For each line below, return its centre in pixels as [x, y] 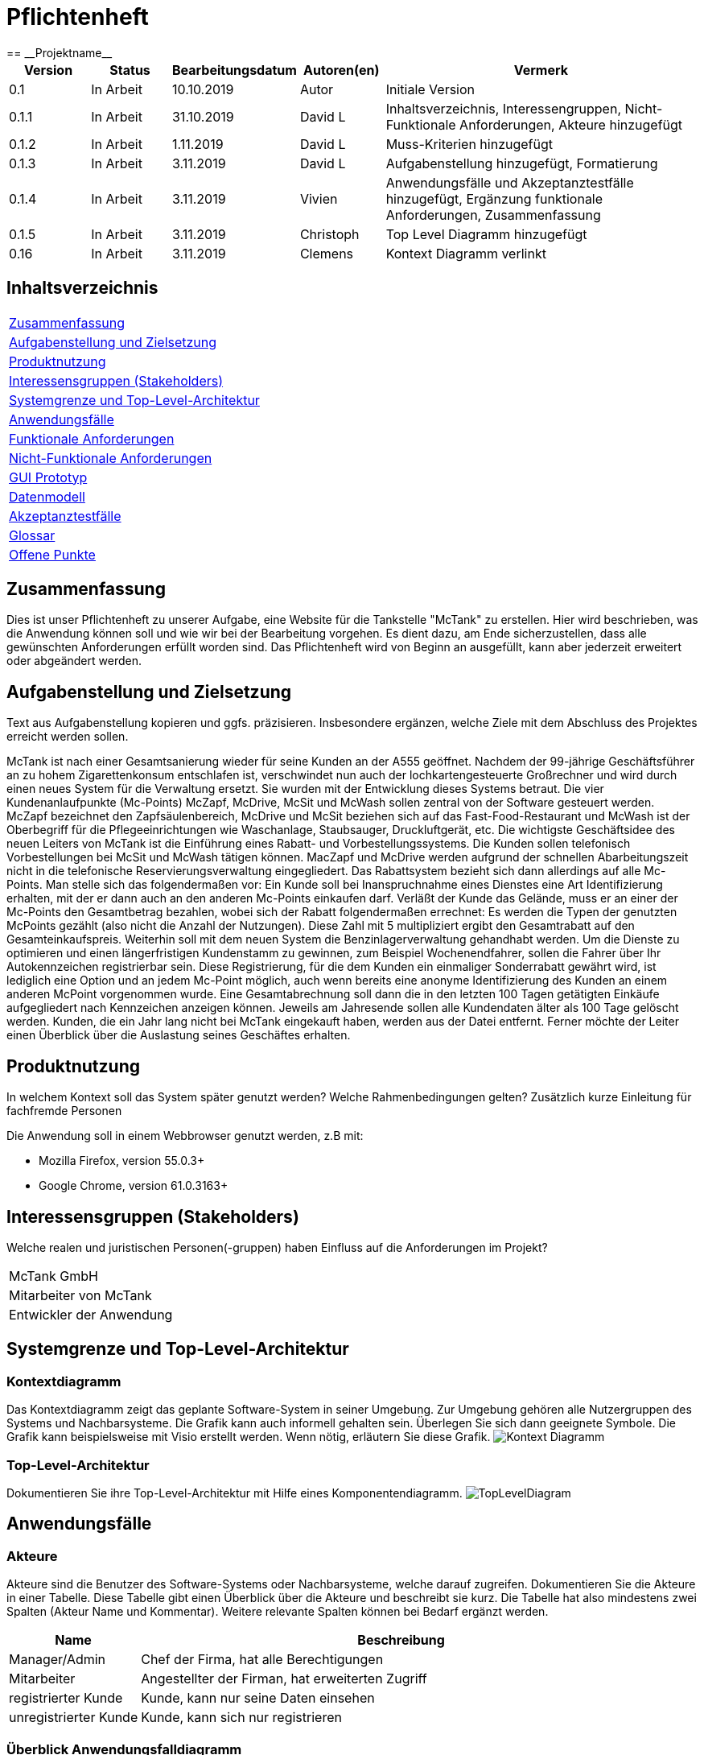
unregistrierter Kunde [74, 1718]
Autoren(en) [342, 70]
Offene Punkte [52, 554]
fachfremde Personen [64, 1111]
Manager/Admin [58, 1660]
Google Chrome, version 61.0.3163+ [134, 1186]
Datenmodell [47, 496]
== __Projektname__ [60, 52]
